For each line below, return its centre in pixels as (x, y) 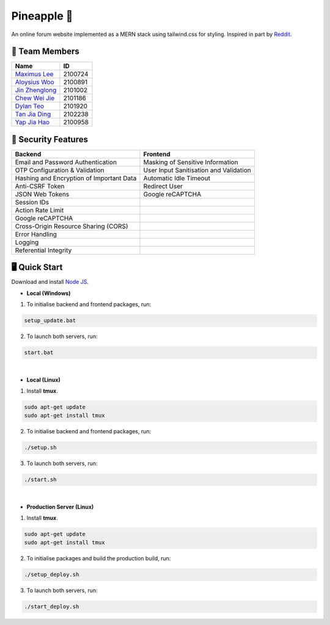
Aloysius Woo (35, 82)
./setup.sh (40, 448)
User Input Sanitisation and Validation (197, 170)
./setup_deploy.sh (52, 575)
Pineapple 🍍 (42, 16)
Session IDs (32, 202)
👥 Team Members (45, 52)
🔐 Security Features (50, 139)
